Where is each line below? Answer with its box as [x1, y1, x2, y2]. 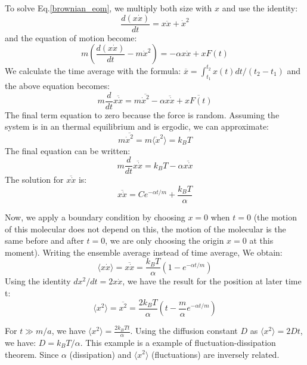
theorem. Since [5, 348, 59, 360]
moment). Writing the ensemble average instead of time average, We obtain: [5, 246, 283, 258]
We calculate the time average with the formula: [5, 64, 181, 76]
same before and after [5, 234, 84, 247]
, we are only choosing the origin [105, 234, 224, 247]
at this [249, 234, 274, 247]
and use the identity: [222, 2, 298, 14]
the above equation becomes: [5, 79, 110, 91]
